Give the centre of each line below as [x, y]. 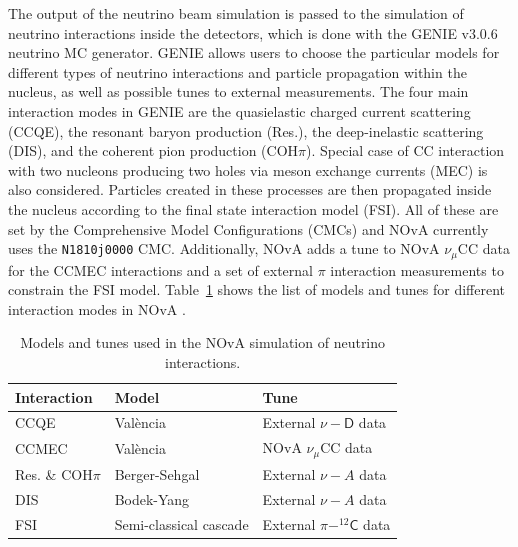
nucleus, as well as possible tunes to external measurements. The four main [238, 91]
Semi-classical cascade [181, 523]
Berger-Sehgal [157, 473]
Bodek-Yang [152, 498]
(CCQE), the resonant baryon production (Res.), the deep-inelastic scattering [246, 130]
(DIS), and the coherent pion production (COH [153, 150]
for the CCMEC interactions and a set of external [160, 269]
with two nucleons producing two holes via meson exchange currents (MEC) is [248, 169]
